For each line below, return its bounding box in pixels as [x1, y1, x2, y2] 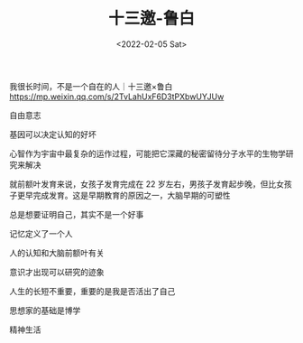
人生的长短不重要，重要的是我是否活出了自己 [9, 285, 176, 296]
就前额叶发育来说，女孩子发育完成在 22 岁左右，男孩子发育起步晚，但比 [9, 178, 277, 190]
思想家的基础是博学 [9, 304, 81, 316]
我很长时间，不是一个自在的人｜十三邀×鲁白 [9, 80, 173, 91]
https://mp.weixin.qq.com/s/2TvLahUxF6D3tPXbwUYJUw [9, 91, 225, 102]
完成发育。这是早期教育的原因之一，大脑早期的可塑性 [32, 190, 231, 200]
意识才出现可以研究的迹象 [9, 266, 105, 277]
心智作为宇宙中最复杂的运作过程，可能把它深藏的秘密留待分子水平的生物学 [9, 148, 286, 159]
